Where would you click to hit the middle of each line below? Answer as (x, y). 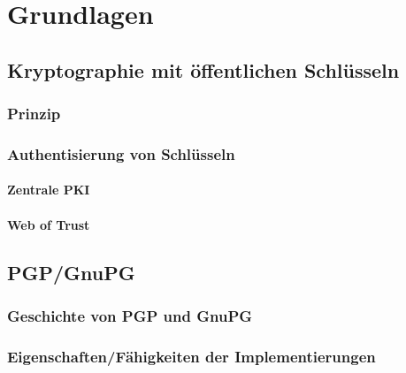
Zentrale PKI (49, 190)
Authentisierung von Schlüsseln (121, 153)
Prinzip (34, 114)
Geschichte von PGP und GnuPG (130, 315)
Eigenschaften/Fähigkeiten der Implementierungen (192, 356)
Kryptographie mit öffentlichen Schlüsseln (203, 69)
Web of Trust (49, 224)
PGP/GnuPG (71, 272)
